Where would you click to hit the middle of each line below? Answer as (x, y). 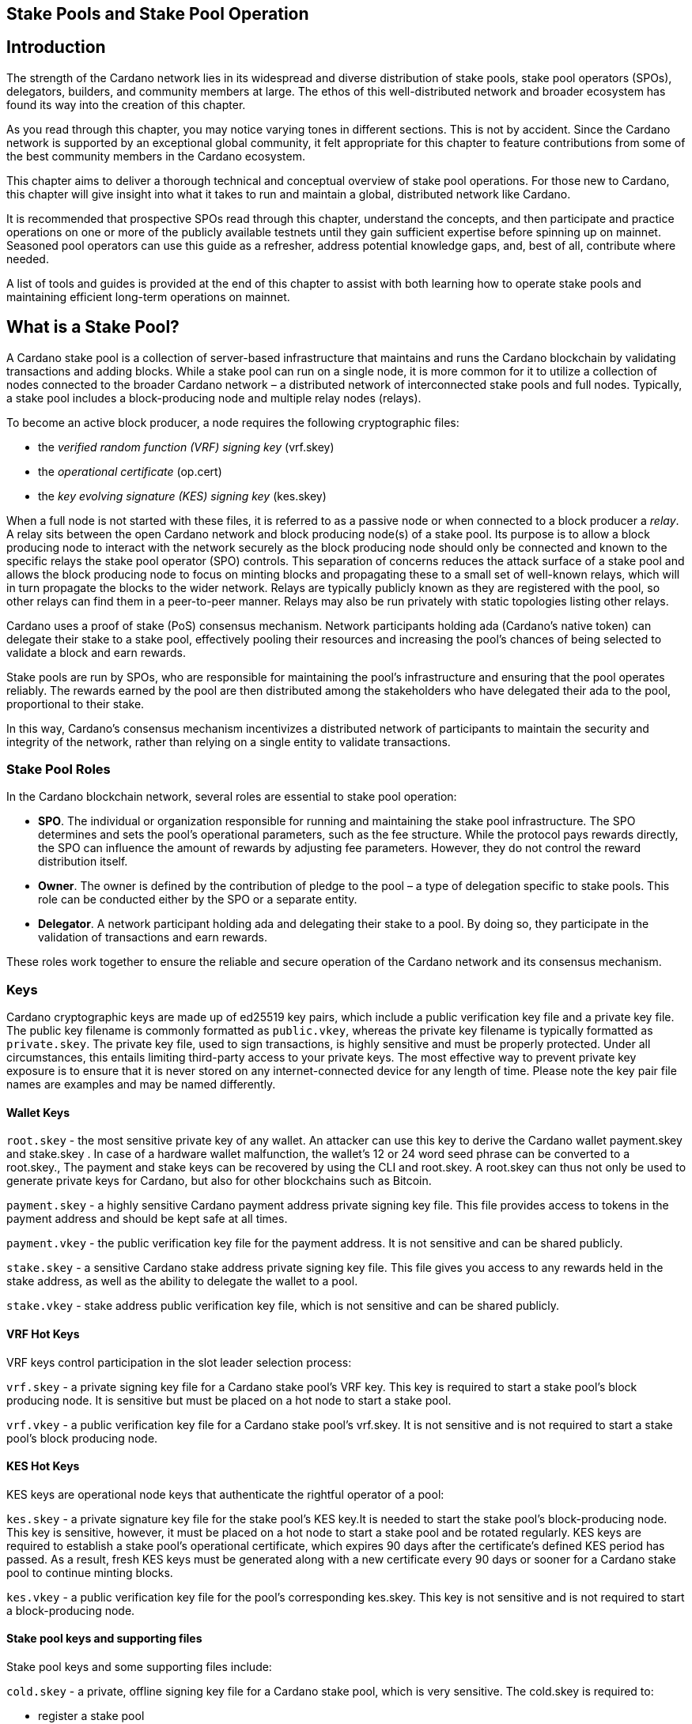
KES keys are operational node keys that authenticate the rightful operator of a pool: (225, 1494)
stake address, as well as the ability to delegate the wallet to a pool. (182, 1281)
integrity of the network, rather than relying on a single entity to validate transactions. (229, 741)
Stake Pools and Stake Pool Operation (158, 14)
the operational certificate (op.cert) (130, 471)
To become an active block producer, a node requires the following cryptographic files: (233, 422)
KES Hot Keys (43, 1466)
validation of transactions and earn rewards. (153, 937)
